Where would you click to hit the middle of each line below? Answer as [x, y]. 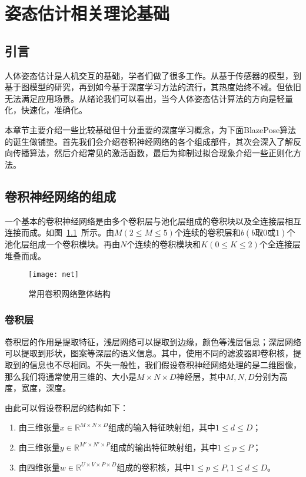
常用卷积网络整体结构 [69, 293]
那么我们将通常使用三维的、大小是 [71, 376]
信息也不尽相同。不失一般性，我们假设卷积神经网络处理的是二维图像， [165, 364]
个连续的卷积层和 [207, 232]
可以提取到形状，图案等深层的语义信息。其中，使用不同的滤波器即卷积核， [149, 353]
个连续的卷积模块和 [164, 244]
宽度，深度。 [46, 388]
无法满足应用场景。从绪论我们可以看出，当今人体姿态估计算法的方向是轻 [145, 98]
